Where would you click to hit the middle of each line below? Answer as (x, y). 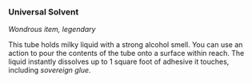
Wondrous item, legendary (52, 30)
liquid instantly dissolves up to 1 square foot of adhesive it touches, (119, 61)
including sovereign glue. (50, 70)
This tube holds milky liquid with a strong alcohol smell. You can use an (126, 45)
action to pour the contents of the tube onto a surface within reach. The (126, 53)
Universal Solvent (44, 12)
